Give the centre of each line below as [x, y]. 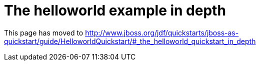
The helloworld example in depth [115, 10]
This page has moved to [44, 32]
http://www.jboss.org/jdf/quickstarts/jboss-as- [162, 32]
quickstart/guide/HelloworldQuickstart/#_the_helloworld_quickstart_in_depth [130, 41]
